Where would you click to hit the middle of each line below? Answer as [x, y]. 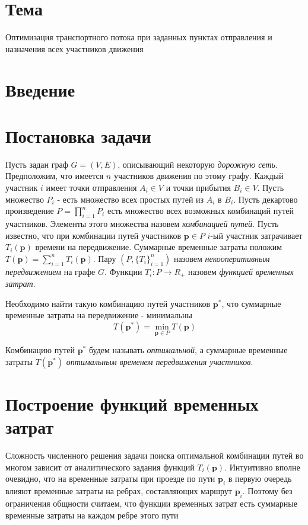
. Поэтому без [267, 491]
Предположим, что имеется [55, 176]
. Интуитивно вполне [262, 467]
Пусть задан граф [37, 164]
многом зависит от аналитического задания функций [100, 467]
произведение [30, 211]
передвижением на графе [50, 271]
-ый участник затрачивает [256, 235]
